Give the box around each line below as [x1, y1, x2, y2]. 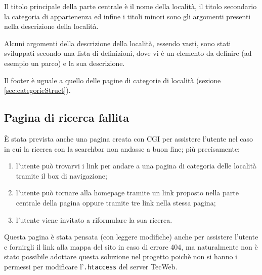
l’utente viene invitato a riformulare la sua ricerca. [16, 214, 172, 225]
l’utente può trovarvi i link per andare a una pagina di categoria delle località [16, 160, 256, 171]
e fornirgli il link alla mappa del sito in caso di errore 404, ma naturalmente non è [4, 241, 258, 252]
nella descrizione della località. [4, 21, 99, 31]
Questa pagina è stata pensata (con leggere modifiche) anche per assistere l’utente [4, 231, 258, 242]
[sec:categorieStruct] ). [4, 85, 71, 95]
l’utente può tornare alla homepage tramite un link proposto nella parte [16, 187, 239, 198]
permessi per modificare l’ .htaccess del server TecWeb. [4, 261, 178, 271]
